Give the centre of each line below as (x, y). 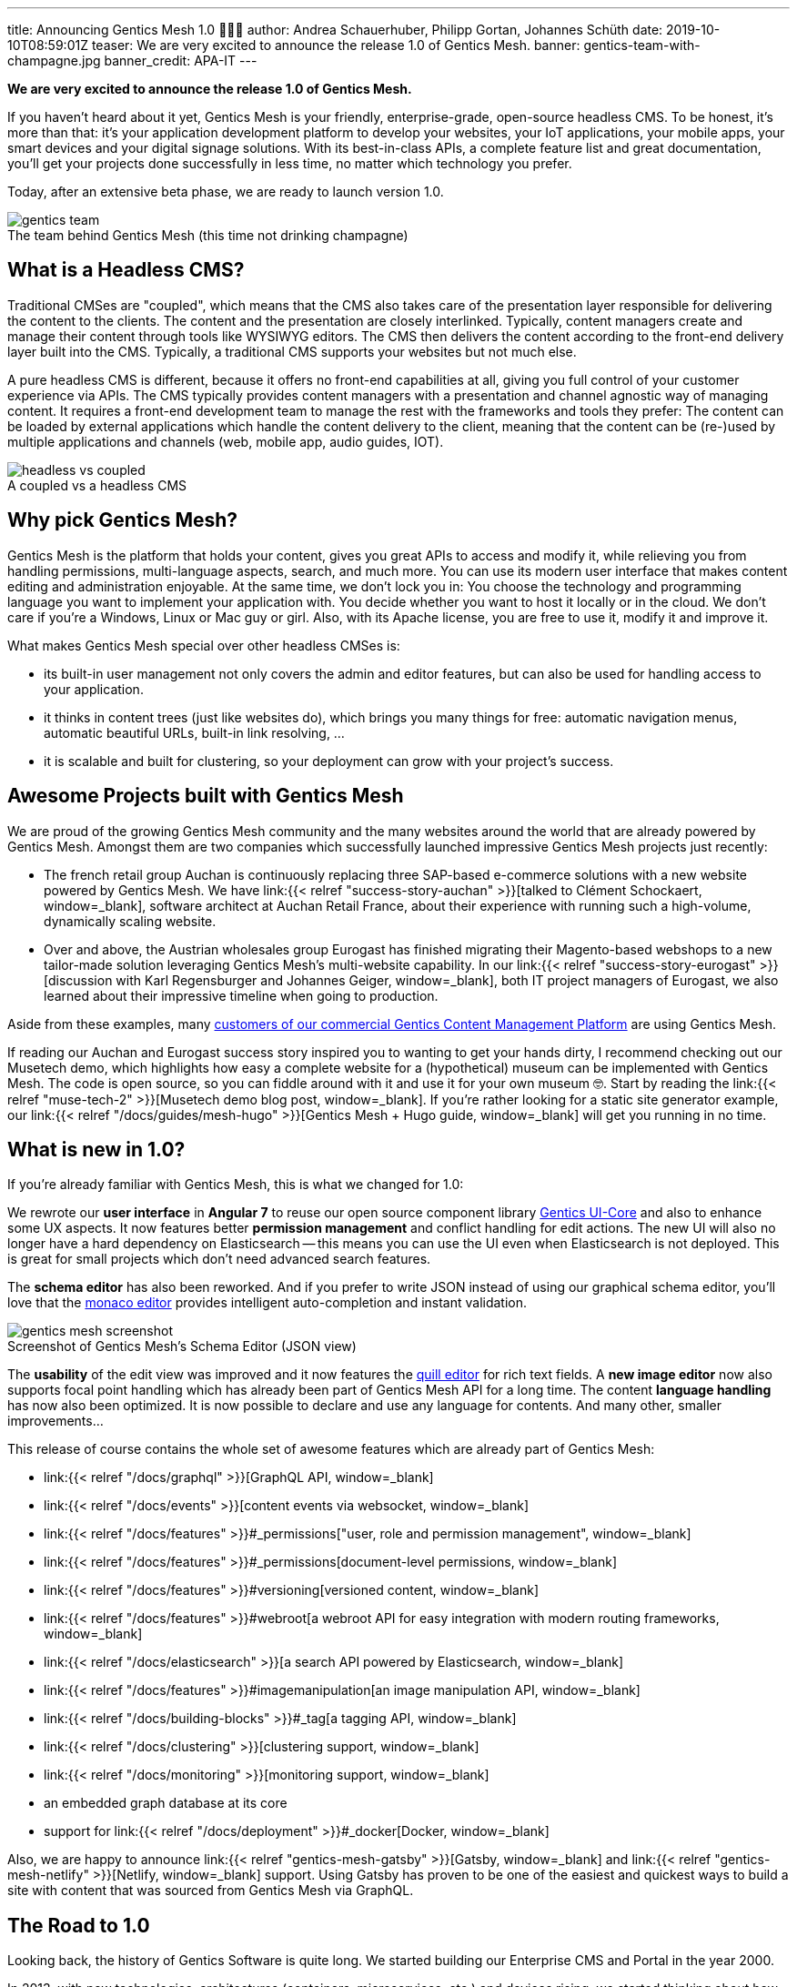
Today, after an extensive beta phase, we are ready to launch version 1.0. (226, 192)
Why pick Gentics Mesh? (123, 520)
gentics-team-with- (642, 45)
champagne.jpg (54, 61)
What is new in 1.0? (96, 1149)
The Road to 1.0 (79, 1925)
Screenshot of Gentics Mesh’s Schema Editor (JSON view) (182, 1347)
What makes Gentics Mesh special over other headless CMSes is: (204, 645)
